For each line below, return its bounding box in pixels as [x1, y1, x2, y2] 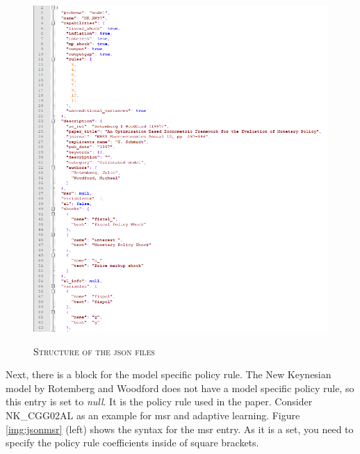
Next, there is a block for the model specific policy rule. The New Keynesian [6, 367, 332, 382]
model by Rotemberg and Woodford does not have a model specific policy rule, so [6, 380, 354, 395]
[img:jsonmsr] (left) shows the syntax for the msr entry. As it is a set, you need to [6, 421, 354, 436]
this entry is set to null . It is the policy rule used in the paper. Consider [6, 394, 313, 409]
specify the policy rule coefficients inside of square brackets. [6, 435, 259, 450]
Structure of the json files [33, 343, 155, 358]
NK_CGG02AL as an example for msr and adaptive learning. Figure [6, 408, 300, 423]
